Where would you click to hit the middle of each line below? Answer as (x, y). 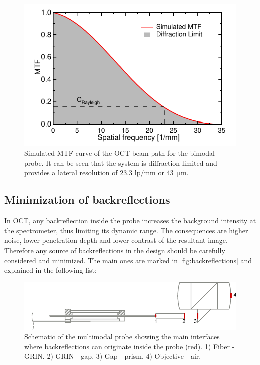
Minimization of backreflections (87, 200)
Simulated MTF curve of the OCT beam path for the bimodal (120, 153)
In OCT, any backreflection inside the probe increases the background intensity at (130, 221)
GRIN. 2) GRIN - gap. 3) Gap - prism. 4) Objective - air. (113, 356)
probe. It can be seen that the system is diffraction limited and (121, 162)
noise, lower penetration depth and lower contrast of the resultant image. (116, 240)
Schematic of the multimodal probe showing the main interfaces (122, 337)
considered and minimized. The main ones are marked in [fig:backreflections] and (128, 260)
